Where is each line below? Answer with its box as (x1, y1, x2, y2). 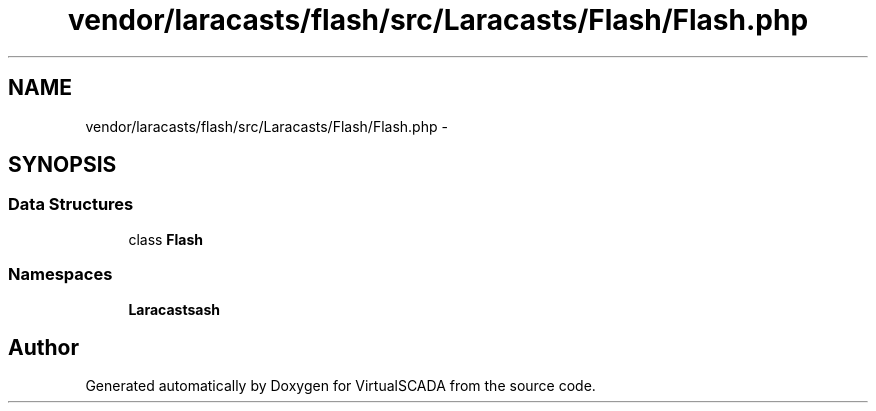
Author (8, 334, 79, 360)
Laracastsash (128, 300, 220, 318)
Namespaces (8, 264, 113, 285)
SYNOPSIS (8, 152, 117, 178)
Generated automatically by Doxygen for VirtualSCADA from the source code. (85, 377, 596, 395)
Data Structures (8, 194, 134, 215)
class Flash (128, 230, 204, 248)
